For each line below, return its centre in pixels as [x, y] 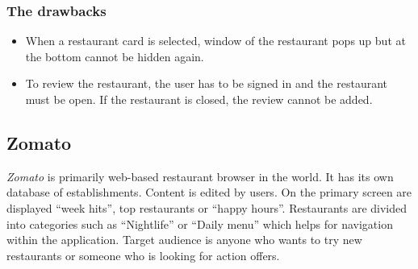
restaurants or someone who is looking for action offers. [143, 255]
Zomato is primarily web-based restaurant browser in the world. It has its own [200, 176]
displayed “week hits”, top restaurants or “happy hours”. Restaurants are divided [207, 207]
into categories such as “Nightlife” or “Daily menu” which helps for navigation [200, 223]
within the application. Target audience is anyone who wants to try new [184, 240]
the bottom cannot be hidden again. [115, 56]
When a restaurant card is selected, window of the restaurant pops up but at [215, 41]
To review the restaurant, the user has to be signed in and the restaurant [207, 83]
